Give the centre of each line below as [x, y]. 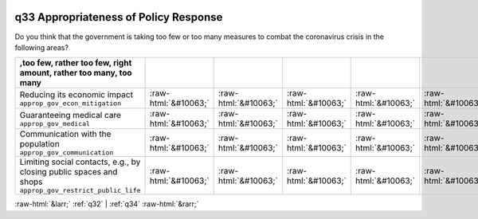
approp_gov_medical [55, 123]
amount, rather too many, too [76, 73]
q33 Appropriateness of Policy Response [119, 17]
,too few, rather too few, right [76, 63]
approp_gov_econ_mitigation [71, 103]
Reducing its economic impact [76, 94]
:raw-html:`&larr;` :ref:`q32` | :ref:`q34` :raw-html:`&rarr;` [107, 204]
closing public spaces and [69, 172]
